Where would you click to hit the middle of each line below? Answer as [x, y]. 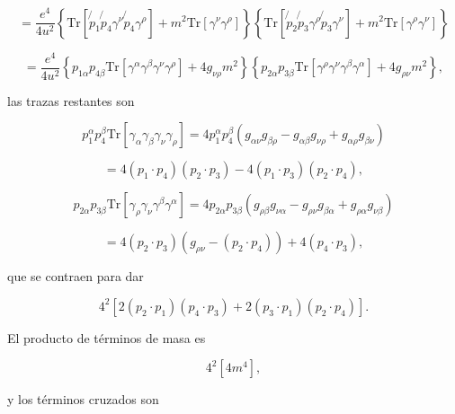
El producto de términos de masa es [107, 337]
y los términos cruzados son [83, 399]
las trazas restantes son [71, 100]
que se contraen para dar [76, 276]
